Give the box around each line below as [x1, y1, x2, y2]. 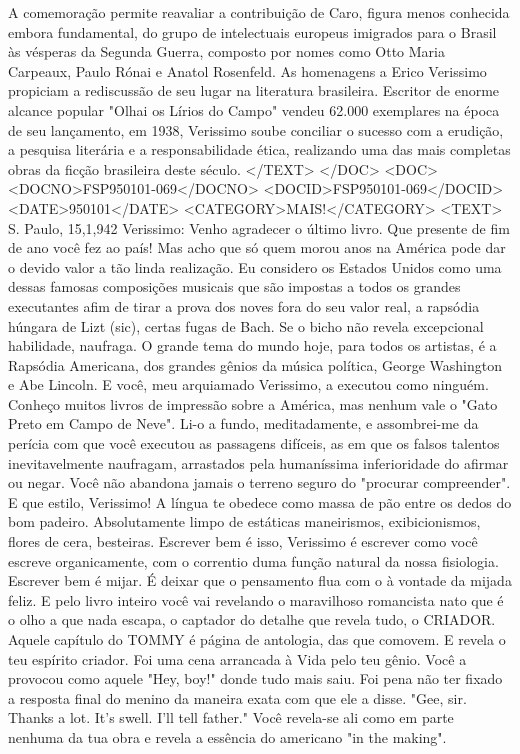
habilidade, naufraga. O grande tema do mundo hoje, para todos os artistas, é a [8, 335, 497, 356]
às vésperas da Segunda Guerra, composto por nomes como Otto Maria [8, 41, 445, 62]
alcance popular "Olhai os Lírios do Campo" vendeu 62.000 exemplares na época [8, 99, 500, 120]
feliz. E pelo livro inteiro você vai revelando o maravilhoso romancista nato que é [8, 589, 504, 610]
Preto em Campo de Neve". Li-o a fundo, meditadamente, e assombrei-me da [8, 413, 479, 434]
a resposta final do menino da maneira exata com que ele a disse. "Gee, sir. [8, 687, 467, 708]
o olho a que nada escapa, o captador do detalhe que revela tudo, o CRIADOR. [8, 609, 496, 630]
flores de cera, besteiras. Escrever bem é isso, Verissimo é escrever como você [8, 531, 478, 552]
